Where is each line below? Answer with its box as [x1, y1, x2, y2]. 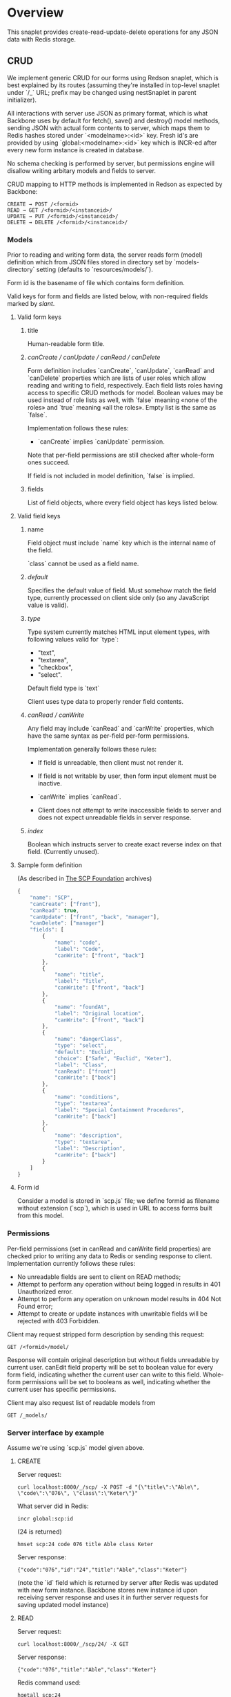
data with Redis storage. [7, 35, 76, 43]
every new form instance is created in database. [7, 145, 145, 154]
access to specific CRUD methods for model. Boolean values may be [27, 389, 223, 397]
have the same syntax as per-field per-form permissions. [27, 732, 190, 740]
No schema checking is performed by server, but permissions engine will [7, 159, 215, 167]
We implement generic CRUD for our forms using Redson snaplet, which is [7, 73, 219, 82]
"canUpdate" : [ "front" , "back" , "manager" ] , [30, 914, 160, 920]
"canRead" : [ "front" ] [54, 1068, 117, 1075]
